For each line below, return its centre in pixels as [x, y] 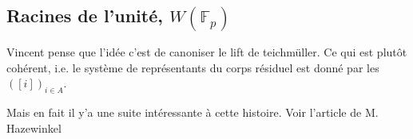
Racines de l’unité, [85, 15]
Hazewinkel [34, 127]
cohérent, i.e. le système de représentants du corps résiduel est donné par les [193, 67]
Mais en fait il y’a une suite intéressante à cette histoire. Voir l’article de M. [193, 112]
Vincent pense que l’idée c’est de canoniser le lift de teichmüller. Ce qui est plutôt [207, 52]
